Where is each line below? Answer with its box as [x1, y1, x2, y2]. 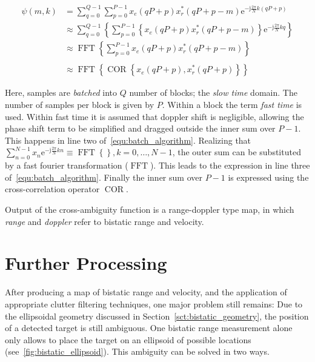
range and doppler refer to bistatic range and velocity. [5, 215, 204, 227]
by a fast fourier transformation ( [5, 159, 128, 172]
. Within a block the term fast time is [162, 98, 302, 111]
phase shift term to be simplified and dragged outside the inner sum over [5, 122, 276, 135]
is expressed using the [228, 170, 309, 183]
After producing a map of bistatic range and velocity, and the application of [5, 286, 287, 298]
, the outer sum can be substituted [172, 146, 301, 158]
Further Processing [5, 250, 167, 275]
